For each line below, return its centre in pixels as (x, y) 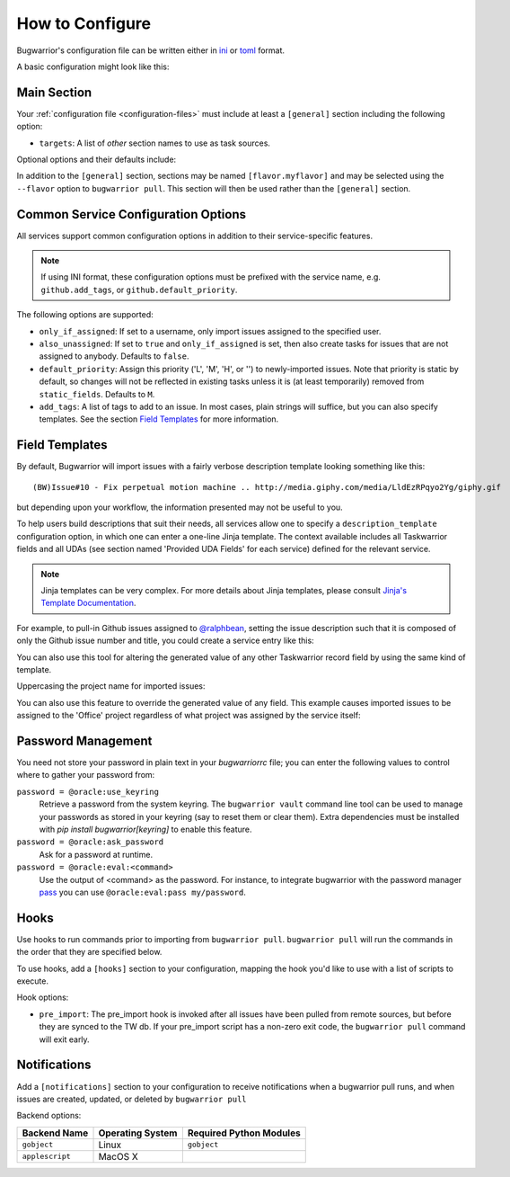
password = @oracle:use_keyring (88, 792)
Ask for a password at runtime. (96, 854)
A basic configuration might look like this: (93, 67)
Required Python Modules (244, 1133)
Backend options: (49, 1116)
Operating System (138, 1133)
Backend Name (55, 1133)
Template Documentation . (88, 603)
